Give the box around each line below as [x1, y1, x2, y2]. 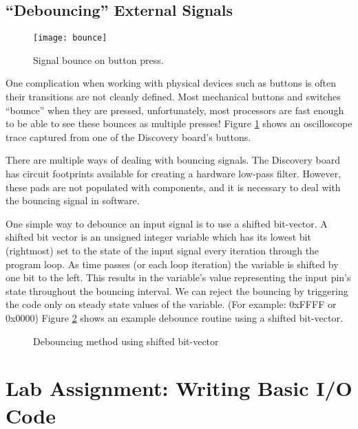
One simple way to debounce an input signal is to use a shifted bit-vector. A [6, 216, 328, 230]
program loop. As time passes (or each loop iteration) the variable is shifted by [6, 256, 339, 271]
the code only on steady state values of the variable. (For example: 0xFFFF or [6, 297, 337, 311]
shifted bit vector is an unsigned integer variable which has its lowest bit [6, 230, 311, 244]
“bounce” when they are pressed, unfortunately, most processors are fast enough [6, 102, 344, 117]
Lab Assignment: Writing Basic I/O [6, 374, 352, 402]
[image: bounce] [33, 33, 107, 43]
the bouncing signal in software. [6, 193, 140, 208]
